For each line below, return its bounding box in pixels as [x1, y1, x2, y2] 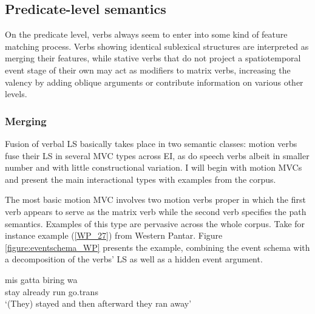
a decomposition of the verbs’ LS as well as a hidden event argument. [5, 253, 263, 265]
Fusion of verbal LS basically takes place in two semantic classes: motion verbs [5, 137, 297, 149]
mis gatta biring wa [5, 273, 78, 285]
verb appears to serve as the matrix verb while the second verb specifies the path [5, 205, 307, 217]
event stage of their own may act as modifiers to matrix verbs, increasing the [5, 63, 291, 76]
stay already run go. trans [5, 285, 98, 298]
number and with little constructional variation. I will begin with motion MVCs [5, 161, 302, 174]
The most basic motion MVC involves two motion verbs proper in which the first [5, 193, 306, 206]
